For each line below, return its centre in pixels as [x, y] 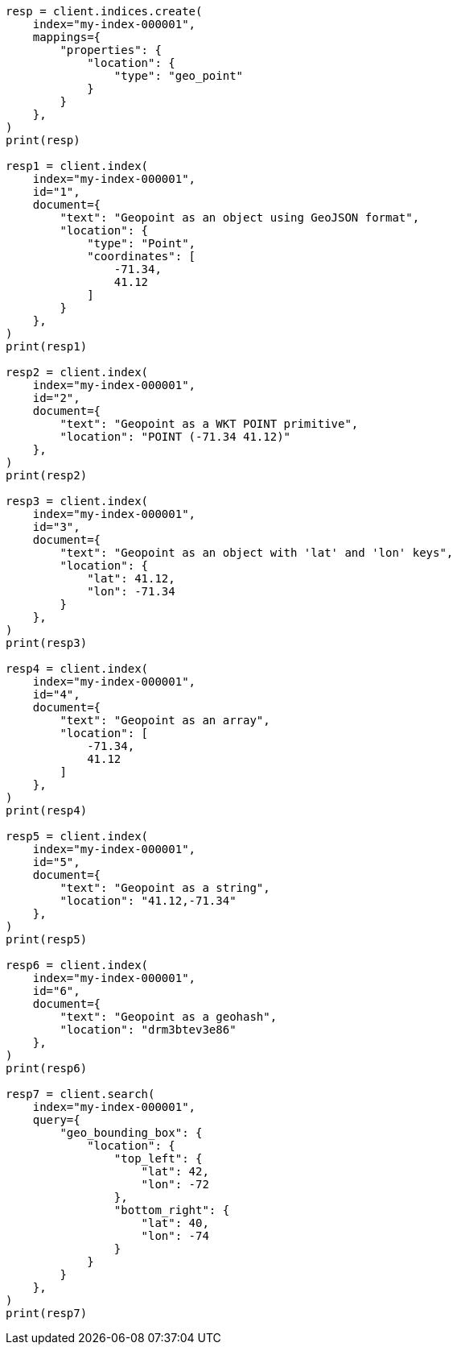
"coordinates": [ [142, 256]
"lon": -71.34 [131, 591]
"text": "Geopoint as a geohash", [169, 1017]
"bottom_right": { [172, 1210]
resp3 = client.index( [77, 501]
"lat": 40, [175, 1223]
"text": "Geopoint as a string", [165, 888]
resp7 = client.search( [80, 1094]
